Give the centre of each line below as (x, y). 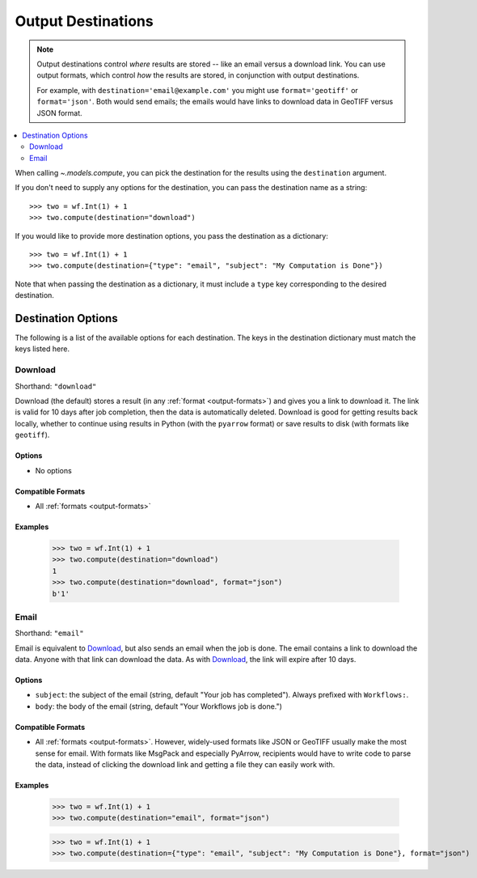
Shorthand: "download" (56, 386)
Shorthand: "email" (49, 633)
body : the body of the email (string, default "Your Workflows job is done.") (159, 706)
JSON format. (59, 112)
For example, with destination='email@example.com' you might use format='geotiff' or (198, 90)
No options (53, 470)
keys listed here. (42, 349)
